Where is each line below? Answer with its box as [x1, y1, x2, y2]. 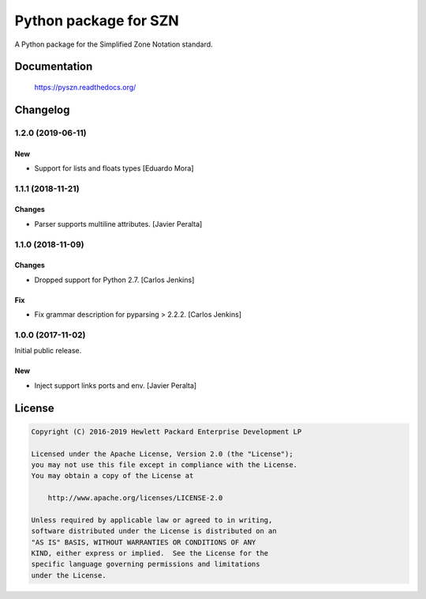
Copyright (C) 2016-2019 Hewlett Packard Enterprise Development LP [31, 427, 302, 436]
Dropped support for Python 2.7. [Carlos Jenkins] [34, 275, 195, 284]
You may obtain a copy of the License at [31, 471, 194, 480]
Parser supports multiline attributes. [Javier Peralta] [34, 219, 203, 228]
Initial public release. [14, 346, 82, 356]
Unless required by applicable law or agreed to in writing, [31, 515, 273, 525]
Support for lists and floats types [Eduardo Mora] [34, 163, 194, 173]
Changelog [14, 103, 70, 116]
